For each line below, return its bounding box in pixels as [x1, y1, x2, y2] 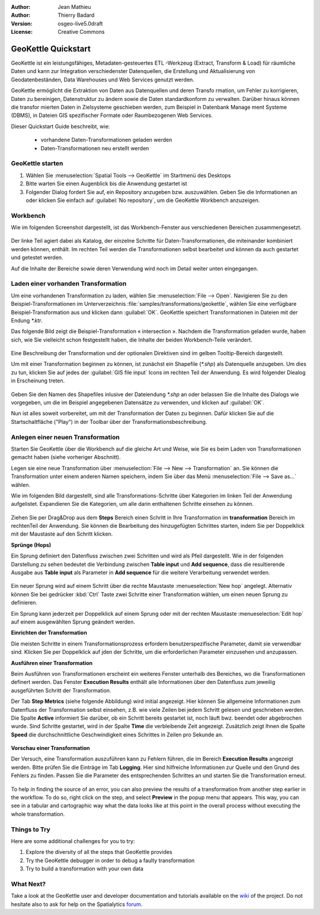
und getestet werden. [11, 254, 63, 261]
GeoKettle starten [11, 159, 63, 167]
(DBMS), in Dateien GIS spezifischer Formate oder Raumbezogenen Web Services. [11, 112, 213, 119]
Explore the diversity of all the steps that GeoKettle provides [25, 848, 172, 856]
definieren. [11, 599, 38, 606]
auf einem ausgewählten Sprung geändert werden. [11, 618, 136, 625]
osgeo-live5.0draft [57, 20, 103, 27]
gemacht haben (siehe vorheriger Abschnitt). [11, 454, 121, 461]
